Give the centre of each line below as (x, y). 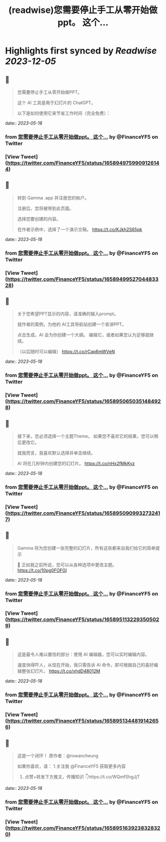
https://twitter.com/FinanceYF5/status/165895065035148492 (84, 401)
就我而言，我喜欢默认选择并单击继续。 (56, 453)
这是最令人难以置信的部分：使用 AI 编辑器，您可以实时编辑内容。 (83, 655)
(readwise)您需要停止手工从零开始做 (83, 10)
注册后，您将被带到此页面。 (45, 208)
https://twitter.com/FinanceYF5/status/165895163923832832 (84, 828)
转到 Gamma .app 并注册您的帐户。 (53, 198)
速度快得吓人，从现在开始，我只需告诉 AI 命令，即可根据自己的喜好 (85, 665)
